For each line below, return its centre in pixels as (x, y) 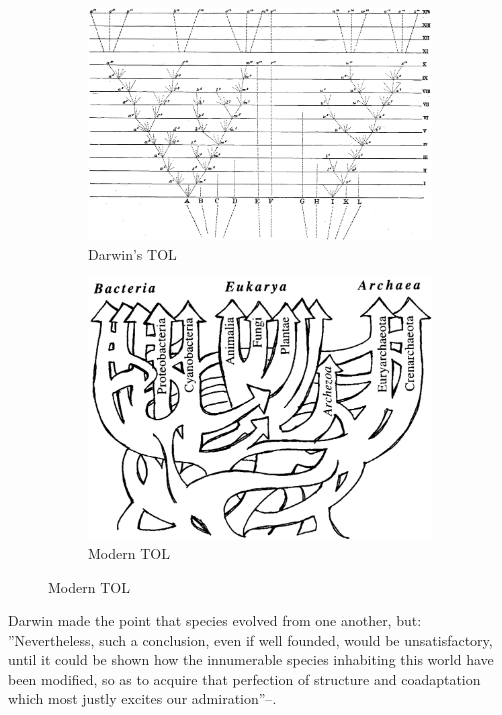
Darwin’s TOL (132, 253)
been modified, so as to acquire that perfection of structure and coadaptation (244, 678)
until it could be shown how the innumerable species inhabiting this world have (251, 659)
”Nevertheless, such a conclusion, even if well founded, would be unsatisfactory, (250, 639)
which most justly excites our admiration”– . (142, 698)
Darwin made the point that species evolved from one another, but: (215, 620)
